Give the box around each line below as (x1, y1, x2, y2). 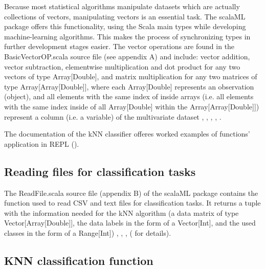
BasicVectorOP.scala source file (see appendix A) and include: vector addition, (4, 51, 250, 61)
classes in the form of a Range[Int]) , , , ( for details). (4, 227, 171, 238)
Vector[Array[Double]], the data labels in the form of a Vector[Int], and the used (4, 217, 256, 228)
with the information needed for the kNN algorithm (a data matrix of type (4, 207, 239, 218)
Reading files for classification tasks (4, 163, 196, 179)
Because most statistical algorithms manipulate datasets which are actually (4, 1, 240, 11)
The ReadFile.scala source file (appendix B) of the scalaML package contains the (4, 187, 258, 198)
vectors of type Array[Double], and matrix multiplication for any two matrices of (4, 71, 257, 82)
